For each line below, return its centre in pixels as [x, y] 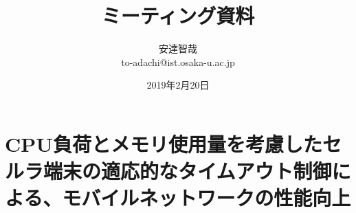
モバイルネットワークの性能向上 [207, 198]
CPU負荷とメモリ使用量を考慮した [164, 143]
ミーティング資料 [178, 15]
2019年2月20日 [178, 85]
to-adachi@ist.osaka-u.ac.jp [178, 61]
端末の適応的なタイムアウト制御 [188, 171]
